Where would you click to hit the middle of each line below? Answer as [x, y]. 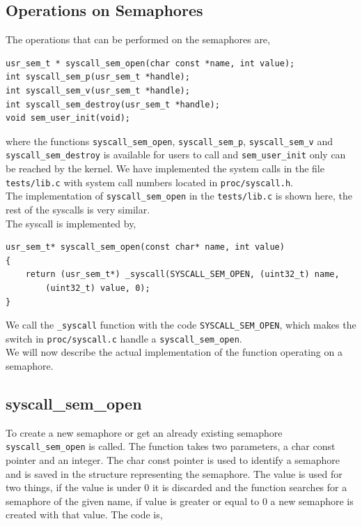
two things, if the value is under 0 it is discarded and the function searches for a [176, 487]
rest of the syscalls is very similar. [78, 209]
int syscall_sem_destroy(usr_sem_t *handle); [113, 104]
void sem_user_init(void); [68, 118]
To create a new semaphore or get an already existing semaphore [144, 432]
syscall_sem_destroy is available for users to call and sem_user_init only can [176, 155]
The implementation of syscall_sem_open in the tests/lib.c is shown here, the [179, 196]
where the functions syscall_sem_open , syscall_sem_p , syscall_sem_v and [170, 141]
